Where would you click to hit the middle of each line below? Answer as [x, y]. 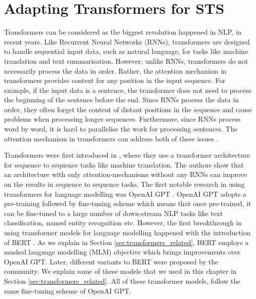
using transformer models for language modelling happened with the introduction [127, 232]
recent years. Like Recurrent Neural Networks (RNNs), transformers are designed [127, 41]
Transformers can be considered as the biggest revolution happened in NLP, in [123, 32]
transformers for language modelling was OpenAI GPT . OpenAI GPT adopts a [125, 193]
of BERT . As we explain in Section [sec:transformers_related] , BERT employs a [126, 242]
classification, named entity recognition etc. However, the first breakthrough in [123, 223]
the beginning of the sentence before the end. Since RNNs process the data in [122, 100]
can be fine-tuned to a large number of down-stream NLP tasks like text [113, 213]
